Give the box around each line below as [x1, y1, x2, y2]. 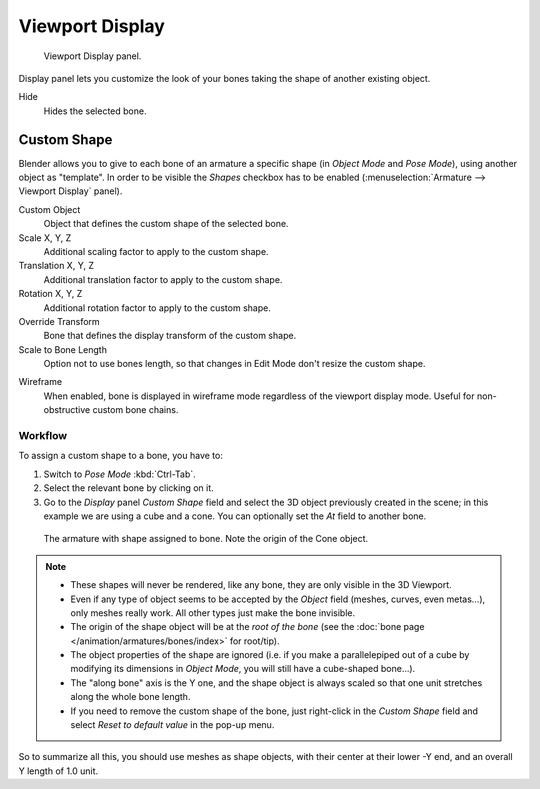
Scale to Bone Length [18, 343, 107, 355]
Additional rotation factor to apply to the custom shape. [43, 301, 272, 314]
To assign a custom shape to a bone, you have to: [18, 450, 224, 462]
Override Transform [18, 315, 100, 327]
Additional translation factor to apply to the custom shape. [43, 273, 283, 285]
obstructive [43, 404, 91, 416]
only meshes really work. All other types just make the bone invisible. [70, 606, 356, 619]
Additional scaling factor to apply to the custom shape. [43, 245, 269, 257]
